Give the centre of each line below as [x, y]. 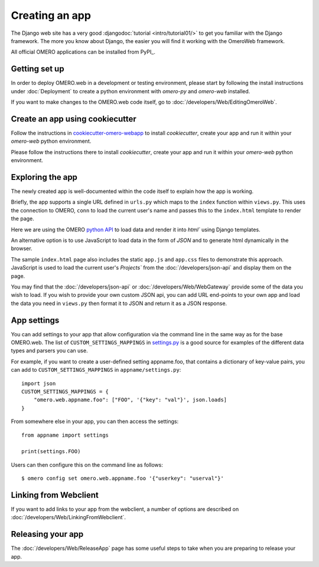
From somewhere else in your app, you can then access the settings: [95, 421]
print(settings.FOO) [51, 452]
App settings [35, 320]
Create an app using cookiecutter [74, 119]
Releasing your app [47, 534]
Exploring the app [44, 177]
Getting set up [38, 69]
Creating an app [51, 15]
